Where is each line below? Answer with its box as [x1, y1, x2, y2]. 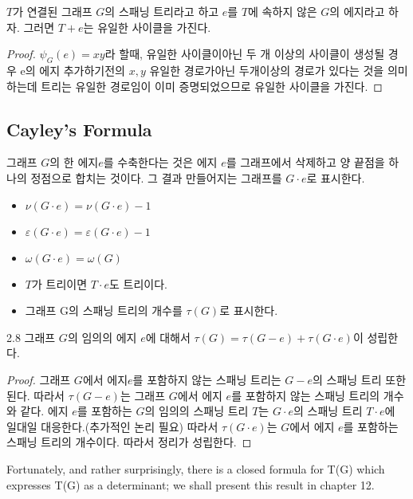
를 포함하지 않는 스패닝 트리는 [132, 371, 281, 387]
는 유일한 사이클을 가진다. [83, 18, 211, 35]
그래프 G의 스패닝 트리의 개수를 [25, 302, 183, 319]
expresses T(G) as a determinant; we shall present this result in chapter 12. [6, 476, 375, 493]
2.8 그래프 [6, 328, 56, 345]
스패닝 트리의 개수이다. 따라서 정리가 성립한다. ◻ [6, 434, 252, 450]
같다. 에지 [20, 403, 69, 419]
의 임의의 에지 [67, 328, 137, 345]
